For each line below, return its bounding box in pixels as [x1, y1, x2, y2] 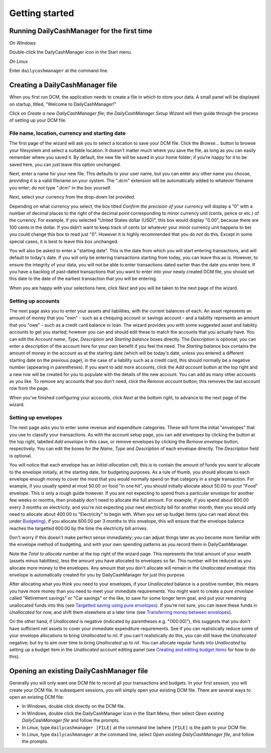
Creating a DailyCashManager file [9, 81, 117, 89]
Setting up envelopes [9, 414, 63, 421]
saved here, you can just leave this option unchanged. [9, 161, 121, 167]
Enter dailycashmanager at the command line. [9, 68, 109, 74]
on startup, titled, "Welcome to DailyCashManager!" [9, 101, 116, 107]
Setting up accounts [9, 297, 60, 304]
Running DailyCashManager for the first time [9, 27, 153, 35]
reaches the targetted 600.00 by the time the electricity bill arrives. [9, 525, 148, 531]
